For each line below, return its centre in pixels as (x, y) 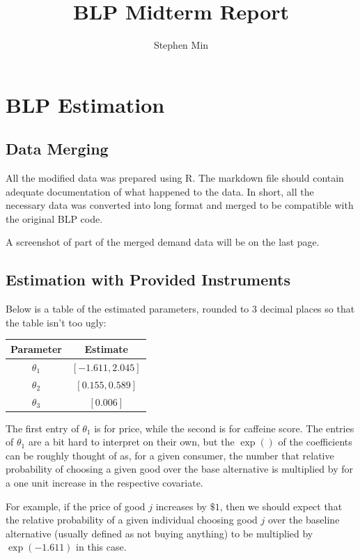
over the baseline (304, 520)
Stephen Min (181, 45)
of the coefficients (315, 442)
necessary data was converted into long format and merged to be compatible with (180, 205)
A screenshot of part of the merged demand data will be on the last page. (163, 242)
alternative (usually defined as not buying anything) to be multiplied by (159, 533)
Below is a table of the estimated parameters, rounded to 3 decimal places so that (180, 309)
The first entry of (42, 428)
